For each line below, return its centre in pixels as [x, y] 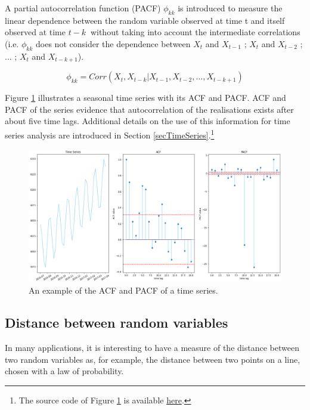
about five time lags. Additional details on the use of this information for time [148, 121]
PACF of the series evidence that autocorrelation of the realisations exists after [149, 109]
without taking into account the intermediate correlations [195, 32]
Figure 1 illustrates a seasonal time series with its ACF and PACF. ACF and [145, 98]
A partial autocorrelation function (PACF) [83, 8]
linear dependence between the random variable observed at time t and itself [145, 20]
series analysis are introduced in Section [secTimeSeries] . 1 [110, 134]
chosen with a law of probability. [64, 371]
